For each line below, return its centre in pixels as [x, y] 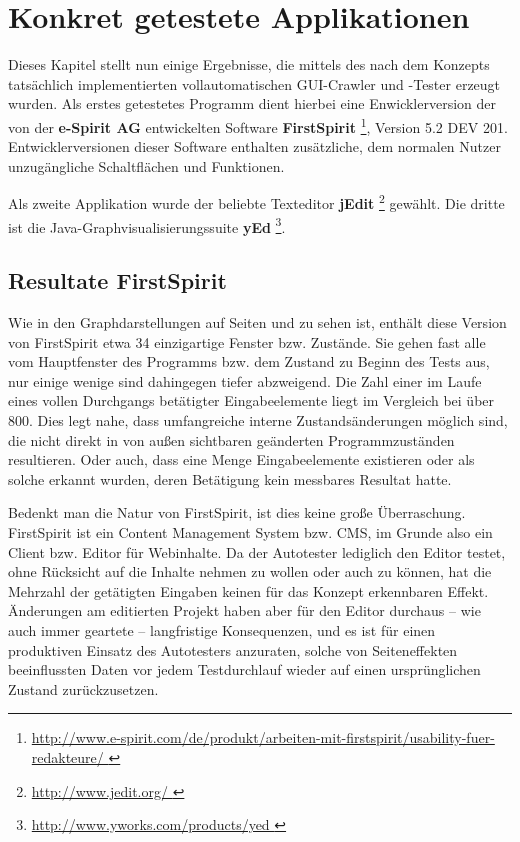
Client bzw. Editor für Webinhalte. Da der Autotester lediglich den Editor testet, [257, 551]
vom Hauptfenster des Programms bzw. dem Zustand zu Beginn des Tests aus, [249, 361]
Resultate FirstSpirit [117, 280]
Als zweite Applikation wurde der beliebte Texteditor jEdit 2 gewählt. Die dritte [256, 201]
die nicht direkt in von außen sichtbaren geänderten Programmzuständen [231, 439]
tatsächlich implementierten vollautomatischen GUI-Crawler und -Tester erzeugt [254, 83]
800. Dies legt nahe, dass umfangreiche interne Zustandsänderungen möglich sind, [258, 420]
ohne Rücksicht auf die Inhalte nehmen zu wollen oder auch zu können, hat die [250, 571]
